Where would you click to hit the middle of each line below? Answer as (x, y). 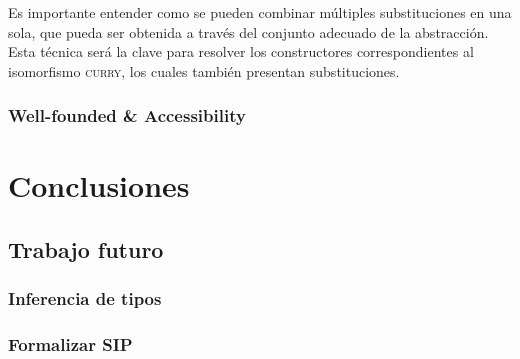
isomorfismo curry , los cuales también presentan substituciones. (204, 70)
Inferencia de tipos (85, 298)
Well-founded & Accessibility (127, 115)
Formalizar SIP (70, 344)
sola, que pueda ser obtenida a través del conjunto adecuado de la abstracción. (248, 31)
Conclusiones (99, 185)
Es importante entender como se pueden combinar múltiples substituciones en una (260, 12)
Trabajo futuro (86, 248)
